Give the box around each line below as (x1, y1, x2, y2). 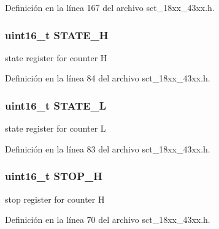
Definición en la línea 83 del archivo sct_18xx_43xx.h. (5, 142, 210, 155)
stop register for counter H (5, 192, 105, 205)
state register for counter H (5, 51, 107, 64)
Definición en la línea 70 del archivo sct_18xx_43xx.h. (5, 213, 210, 226)
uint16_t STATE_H (5, 27, 109, 42)
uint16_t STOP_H (5, 168, 102, 184)
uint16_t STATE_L (5, 97, 107, 113)
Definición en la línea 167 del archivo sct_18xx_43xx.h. (5, 1, 215, 13)
